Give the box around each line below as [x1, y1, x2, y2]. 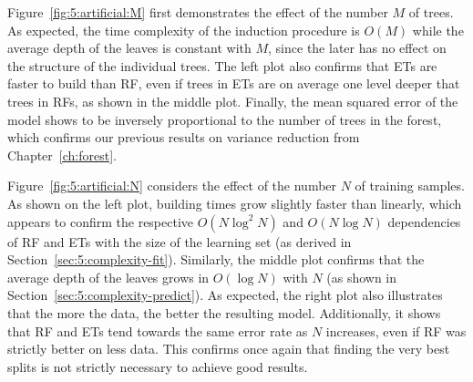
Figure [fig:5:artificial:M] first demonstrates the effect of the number [7, 3, 388, 21]
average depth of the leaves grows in [7, 267, 210, 286]
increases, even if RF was [325, 321, 467, 340]
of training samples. [355, 176, 465, 195]
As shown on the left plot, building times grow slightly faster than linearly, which [7, 193, 462, 212]
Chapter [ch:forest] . [7, 145, 117, 164]
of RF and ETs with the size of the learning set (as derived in [7, 232, 352, 251]
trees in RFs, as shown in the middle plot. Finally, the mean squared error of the [7, 91, 458, 110]
